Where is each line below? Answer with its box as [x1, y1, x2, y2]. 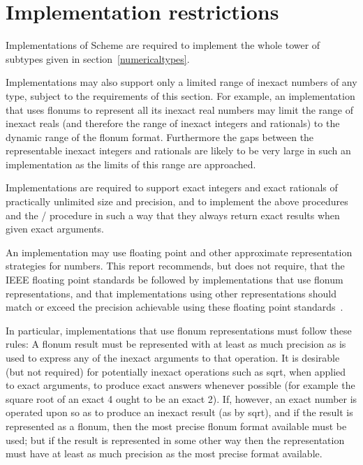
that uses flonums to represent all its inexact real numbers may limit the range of [6, 102, 354, 117]
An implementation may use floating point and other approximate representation [6, 244, 353, 259]
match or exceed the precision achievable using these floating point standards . [6, 300, 343, 314]
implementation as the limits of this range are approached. [6, 156, 256, 171]
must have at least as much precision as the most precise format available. [6, 446, 323, 461]
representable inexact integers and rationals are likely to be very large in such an [6, 143, 351, 158]
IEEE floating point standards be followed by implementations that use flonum [6, 272, 343, 287]
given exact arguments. [6, 221, 104, 236]
